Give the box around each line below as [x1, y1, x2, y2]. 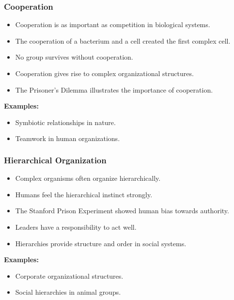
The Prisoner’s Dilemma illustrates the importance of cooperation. [15, 84, 213, 95]
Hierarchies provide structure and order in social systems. [15, 238, 187, 248]
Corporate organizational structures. [15, 270, 124, 281]
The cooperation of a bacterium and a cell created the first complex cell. [15, 35, 231, 46]
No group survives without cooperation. [15, 52, 133, 62]
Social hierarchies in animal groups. [15, 287, 121, 297]
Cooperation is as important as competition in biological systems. [15, 19, 210, 30]
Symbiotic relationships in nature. [15, 117, 116, 127]
